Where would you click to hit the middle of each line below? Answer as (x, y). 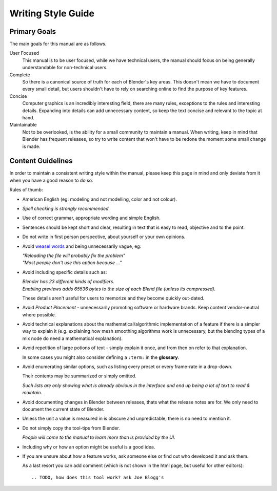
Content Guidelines (41, 161)
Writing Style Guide (52, 13)
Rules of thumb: (26, 190)
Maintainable (23, 125)
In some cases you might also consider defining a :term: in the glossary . (101, 357)
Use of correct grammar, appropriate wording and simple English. (92, 218)
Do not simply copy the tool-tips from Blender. (71, 428)
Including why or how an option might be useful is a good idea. (89, 447)
